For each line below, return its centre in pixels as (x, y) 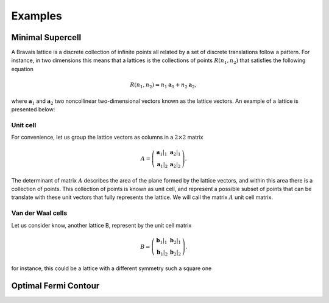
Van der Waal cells (39, 213)
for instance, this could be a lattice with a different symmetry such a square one (111, 268)
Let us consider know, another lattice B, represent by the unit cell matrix (101, 225)
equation (22, 69)
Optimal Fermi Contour (55, 286)
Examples (37, 16)
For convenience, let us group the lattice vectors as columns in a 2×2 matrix (107, 138)
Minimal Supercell (46, 37)
